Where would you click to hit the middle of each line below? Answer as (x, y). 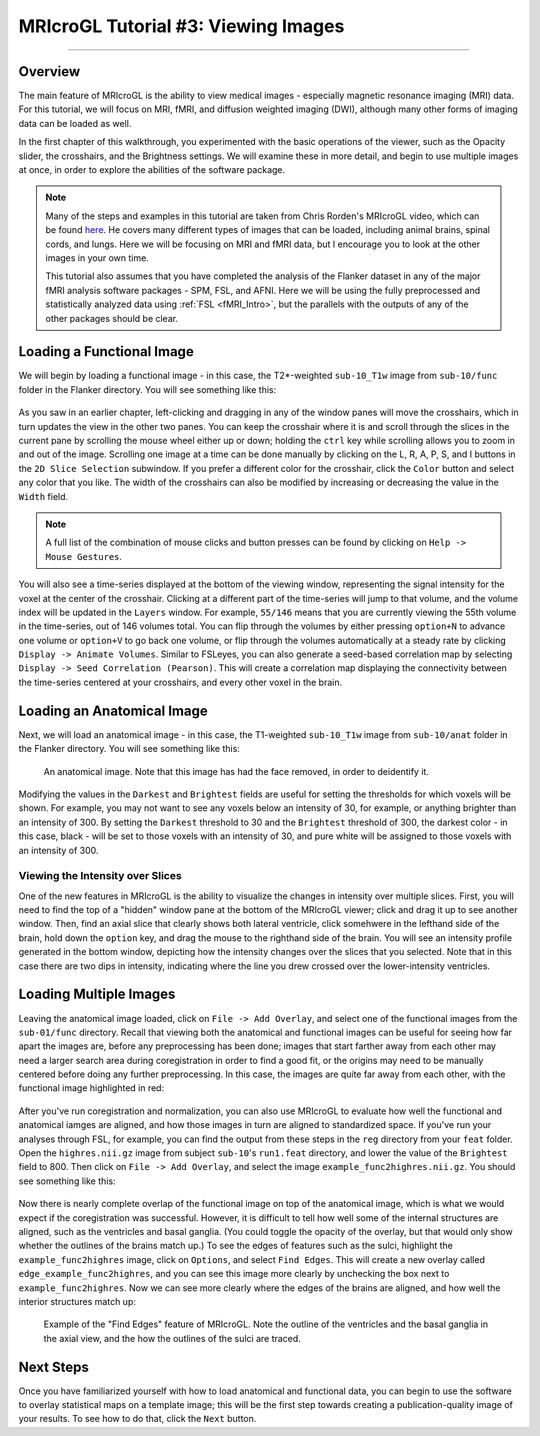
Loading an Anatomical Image (113, 710)
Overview (49, 71)
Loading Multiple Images (97, 994)
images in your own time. (97, 257)
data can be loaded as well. (75, 123)
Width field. (43, 496)
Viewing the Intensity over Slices (100, 876)
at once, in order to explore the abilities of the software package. (152, 170)
